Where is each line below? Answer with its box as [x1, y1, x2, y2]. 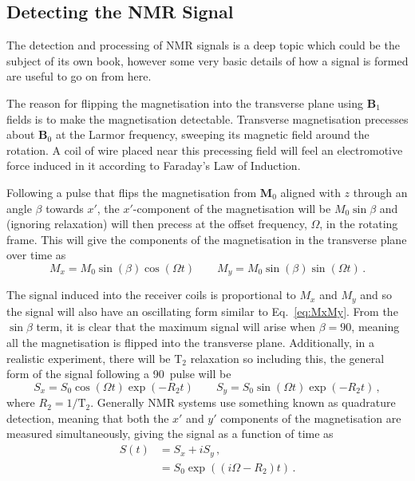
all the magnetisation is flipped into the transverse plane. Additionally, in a [6, 334, 374, 351]
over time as [6, 246, 66, 263]
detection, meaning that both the [6, 409, 169, 426]
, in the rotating [319, 215, 398, 232]
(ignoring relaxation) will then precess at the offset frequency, [6, 215, 307, 232]
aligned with [280, 183, 341, 200]
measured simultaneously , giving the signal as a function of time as [6, 425, 334, 442]
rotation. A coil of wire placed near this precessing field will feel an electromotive [6, 141, 403, 158]
